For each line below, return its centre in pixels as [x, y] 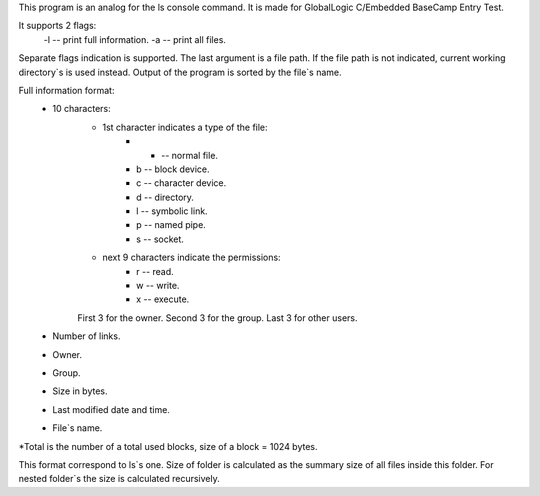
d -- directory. [165, 197]
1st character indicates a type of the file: [185, 127]
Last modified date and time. [111, 409]
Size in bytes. [80, 391]
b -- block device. [173, 169]
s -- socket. [160, 239]
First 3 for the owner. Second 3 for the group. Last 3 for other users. [218, 317]
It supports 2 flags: [57, 26]
